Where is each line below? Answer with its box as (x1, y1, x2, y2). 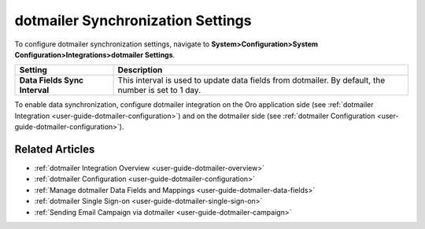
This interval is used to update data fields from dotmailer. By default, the (117, 75, 386, 86)
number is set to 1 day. (117, 85, 201, 96)
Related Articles (14, 142, 95, 156)
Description (117, 65, 163, 76)
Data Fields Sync (19, 75, 84, 86)
